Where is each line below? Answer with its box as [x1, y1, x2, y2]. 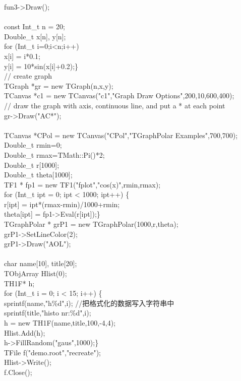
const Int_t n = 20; [4, 21, 66, 32]
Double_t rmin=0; [4, 140, 62, 150]
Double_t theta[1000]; [4, 169, 73, 180]
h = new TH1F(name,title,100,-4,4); [4, 317, 116, 328]
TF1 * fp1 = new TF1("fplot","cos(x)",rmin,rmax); [4, 179, 161, 189]
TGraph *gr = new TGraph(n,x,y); [4, 80, 113, 91]
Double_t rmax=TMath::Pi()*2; [4, 149, 105, 160]
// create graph [4, 71, 52, 81]
